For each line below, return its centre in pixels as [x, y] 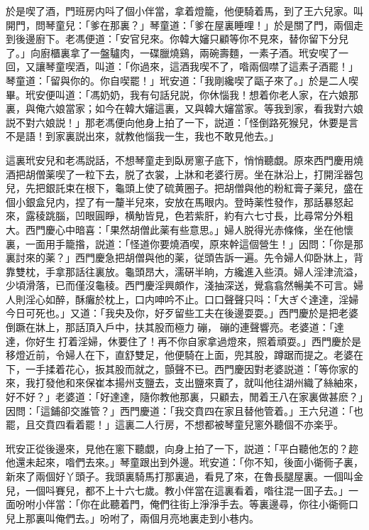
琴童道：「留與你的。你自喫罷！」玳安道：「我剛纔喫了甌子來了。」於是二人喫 [182, 80]
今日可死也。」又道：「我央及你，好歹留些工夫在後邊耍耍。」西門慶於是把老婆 [182, 313]
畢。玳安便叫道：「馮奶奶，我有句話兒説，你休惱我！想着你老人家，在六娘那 [182, 94]
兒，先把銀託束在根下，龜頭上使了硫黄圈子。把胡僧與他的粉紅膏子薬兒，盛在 [184, 188]
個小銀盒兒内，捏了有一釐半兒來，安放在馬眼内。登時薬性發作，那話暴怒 [175, 201]
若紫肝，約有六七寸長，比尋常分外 [264, 216]
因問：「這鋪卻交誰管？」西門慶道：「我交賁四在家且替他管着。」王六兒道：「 [180, 410]
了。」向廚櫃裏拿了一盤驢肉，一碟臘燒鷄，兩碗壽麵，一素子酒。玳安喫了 [172, 52]
